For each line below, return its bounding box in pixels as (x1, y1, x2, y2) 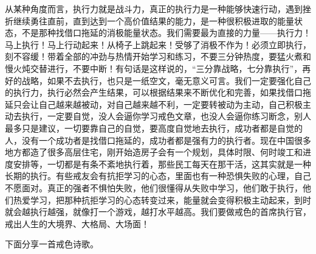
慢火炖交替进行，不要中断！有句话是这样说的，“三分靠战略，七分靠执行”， (5, 62, 303, 74)
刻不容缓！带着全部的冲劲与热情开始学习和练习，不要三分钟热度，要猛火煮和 (5, 50, 311, 63)
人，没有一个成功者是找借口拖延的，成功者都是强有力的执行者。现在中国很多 (5, 133, 311, 146)
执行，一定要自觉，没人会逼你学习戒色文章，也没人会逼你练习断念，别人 (21, 110, 311, 122)
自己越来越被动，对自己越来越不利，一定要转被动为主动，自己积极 (38, 97, 303, 110)
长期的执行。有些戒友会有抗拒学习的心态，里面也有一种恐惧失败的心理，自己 (5, 169, 311, 182)
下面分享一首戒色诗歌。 (5, 238, 98, 250)
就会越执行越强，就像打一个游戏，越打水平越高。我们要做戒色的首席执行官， (5, 205, 311, 218)
